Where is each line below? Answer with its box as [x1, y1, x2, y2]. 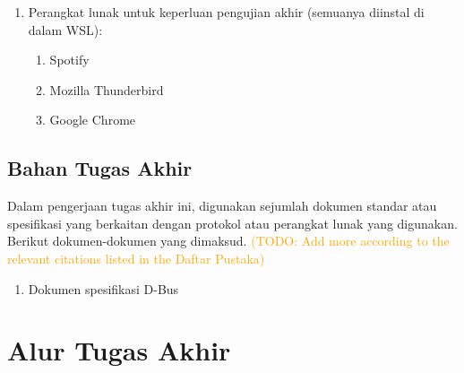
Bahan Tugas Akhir [7, 154, 193, 182]
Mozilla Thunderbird [49, 80, 164, 99]
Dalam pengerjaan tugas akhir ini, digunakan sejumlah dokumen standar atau [7, 196, 437, 215]
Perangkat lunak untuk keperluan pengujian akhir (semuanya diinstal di [28, 3, 425, 21]
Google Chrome [49, 110, 136, 129]
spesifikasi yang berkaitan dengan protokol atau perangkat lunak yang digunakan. [7, 213, 458, 232]
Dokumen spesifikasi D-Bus [28, 279, 179, 298]
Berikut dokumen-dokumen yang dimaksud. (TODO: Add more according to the [7, 231, 450, 250]
